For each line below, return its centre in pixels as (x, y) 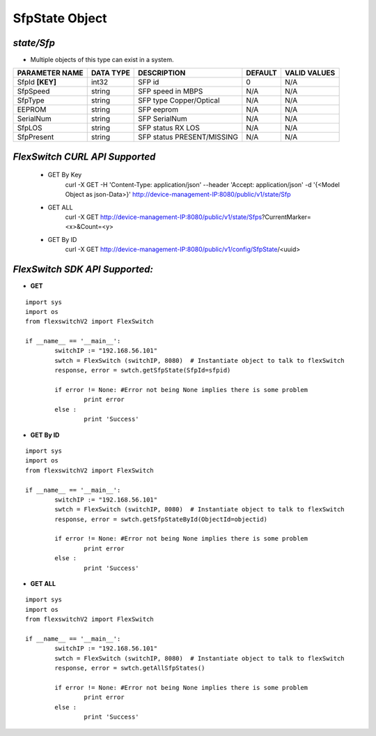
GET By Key (65, 175)
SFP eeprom (158, 110)
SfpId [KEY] (37, 82)
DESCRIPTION (162, 73)
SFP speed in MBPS (171, 91)
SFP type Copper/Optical (179, 100)
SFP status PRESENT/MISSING (188, 137)
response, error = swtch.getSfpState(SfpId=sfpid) (143, 370)
